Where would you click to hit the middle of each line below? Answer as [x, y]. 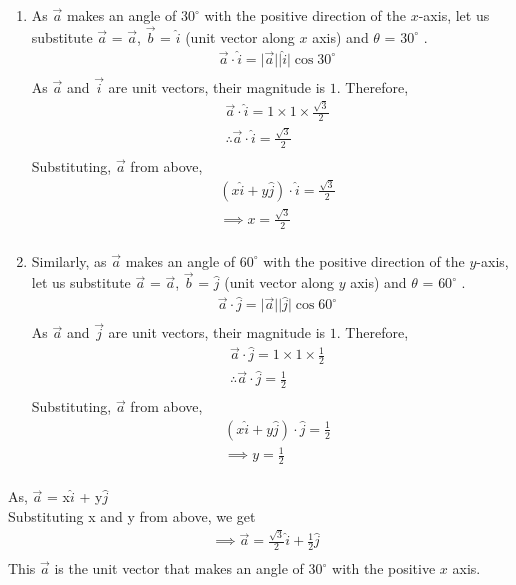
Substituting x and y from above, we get [132, 515]
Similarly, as [69, 260]
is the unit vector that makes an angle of [179, 568]
